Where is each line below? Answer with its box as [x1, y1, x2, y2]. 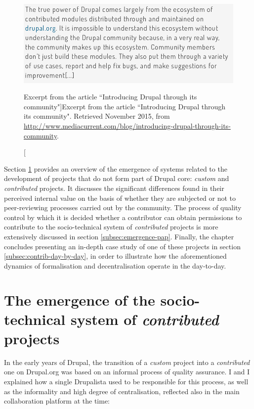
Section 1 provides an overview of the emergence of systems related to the [4, 163, 227, 174]
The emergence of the [4, 289, 155, 310]
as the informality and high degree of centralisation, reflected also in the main [4, 386, 240, 396]
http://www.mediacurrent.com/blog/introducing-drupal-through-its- [24, 121, 231, 131]
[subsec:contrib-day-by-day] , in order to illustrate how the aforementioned [4, 251, 227, 261]
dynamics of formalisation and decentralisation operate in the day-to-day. [4, 260, 226, 271]
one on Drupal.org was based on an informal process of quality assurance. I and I [4, 366, 250, 377]
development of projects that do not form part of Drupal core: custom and [4, 173, 229, 183]
